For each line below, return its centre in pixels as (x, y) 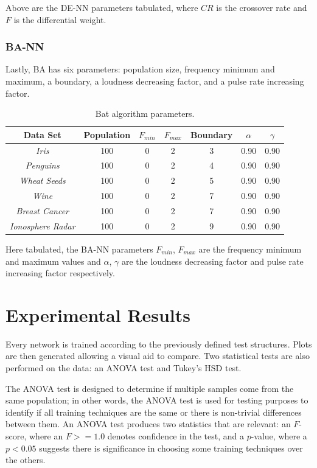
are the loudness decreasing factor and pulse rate (212, 261)
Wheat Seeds (42, 180)
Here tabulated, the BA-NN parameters (79, 249)
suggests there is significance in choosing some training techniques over (171, 448)
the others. (26, 460)
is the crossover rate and (262, 7)
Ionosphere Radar (43, 225)
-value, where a (279, 436)
